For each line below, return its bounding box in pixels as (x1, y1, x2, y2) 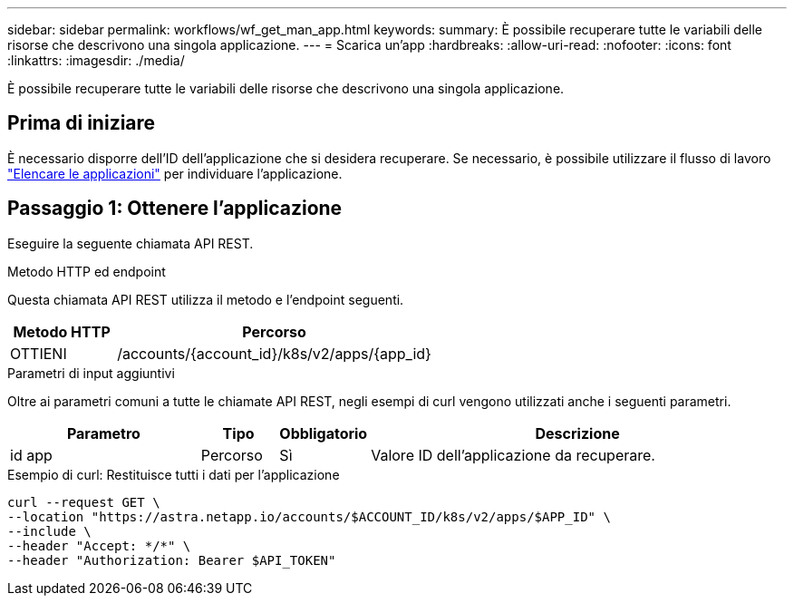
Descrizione (535, 423, 620, 443)
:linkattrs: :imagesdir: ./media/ (7, 53, 185, 68)
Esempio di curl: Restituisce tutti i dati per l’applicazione (7, 466, 340, 482)
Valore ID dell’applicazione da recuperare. (371, 445, 655, 464)
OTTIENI (10, 344, 67, 363)
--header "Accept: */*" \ (7, 538, 191, 553)
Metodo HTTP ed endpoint (7, 263, 166, 279)
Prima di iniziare (7, 112, 156, 135)
